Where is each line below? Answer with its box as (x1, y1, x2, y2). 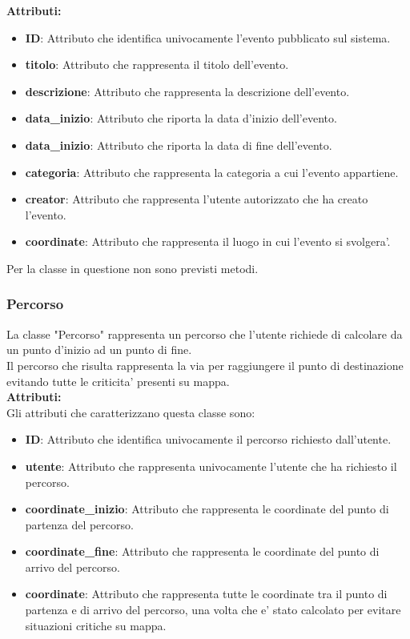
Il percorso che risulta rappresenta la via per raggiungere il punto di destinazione (6, 356, 404, 373)
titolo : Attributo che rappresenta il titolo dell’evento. (25, 56, 289, 73)
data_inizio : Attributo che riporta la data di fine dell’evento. (25, 136, 332, 153)
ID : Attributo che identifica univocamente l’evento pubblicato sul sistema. (25, 29, 391, 46)
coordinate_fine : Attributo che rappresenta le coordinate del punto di (25, 543, 380, 560)
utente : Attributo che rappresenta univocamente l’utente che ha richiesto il (25, 457, 397, 474)
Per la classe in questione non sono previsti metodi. (6, 259, 259, 276)
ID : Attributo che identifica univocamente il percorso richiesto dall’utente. (25, 431, 392, 448)
